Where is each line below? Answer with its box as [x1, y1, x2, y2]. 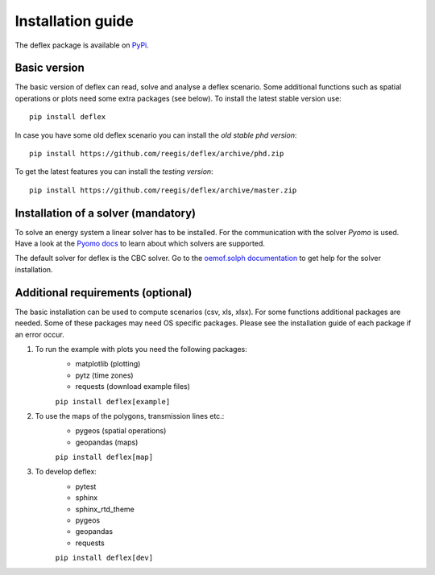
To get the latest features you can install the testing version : [14, 167, 213, 176]
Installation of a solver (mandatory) [14, 206, 197, 220]
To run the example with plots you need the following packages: [35, 344, 247, 354]
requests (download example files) [75, 382, 191, 391]
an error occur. [14, 329, 64, 339]
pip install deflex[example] [55, 397, 171, 406]
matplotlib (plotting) [75, 359, 141, 369]
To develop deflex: [35, 467, 97, 477]
